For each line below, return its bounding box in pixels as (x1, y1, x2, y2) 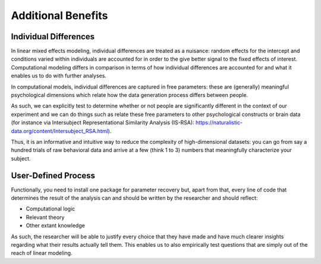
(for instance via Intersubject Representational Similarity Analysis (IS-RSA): (11, 119, 194, 126)
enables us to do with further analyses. (11, 72, 107, 80)
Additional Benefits (11, 9, 108, 22)
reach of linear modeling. (11, 250, 73, 257)
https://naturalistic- (195, 119, 243, 126)
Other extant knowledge (26, 222, 86, 229)
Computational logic (26, 205, 75, 212)
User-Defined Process (11, 170, 95, 181)
